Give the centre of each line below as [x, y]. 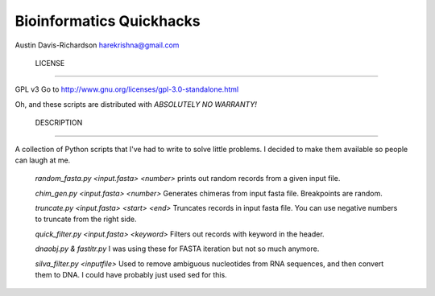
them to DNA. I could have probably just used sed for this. [131, 275]
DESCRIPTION [59, 123]
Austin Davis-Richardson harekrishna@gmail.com [97, 45]
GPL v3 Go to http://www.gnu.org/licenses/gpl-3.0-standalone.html [127, 89]
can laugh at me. [43, 160]
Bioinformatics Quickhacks [108, 21]
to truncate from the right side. [86, 219]
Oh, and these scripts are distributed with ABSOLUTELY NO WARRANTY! [136, 104]
